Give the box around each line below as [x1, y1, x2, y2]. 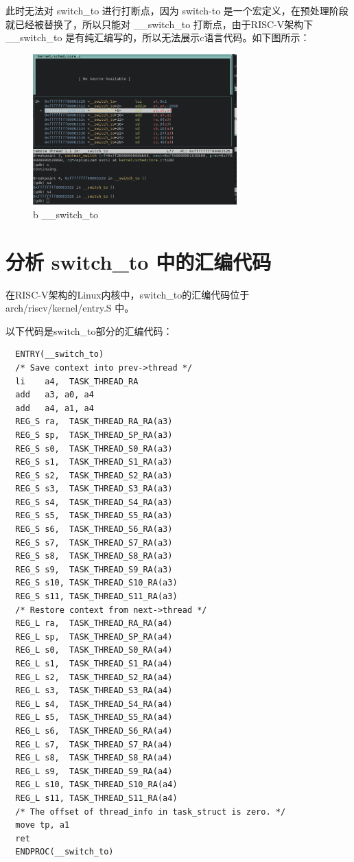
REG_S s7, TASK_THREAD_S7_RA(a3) [15, 537, 173, 548]
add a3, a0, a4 [15, 390, 94, 400]
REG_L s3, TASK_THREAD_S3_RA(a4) [15, 686, 173, 696]
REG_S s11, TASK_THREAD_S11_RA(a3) [15, 592, 178, 602]
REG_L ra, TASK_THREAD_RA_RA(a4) [15, 618, 173, 629]
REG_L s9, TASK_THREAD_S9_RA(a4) [15, 766, 173, 776]
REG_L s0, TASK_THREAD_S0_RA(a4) [15, 645, 173, 655]
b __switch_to [33, 207, 98, 221]
